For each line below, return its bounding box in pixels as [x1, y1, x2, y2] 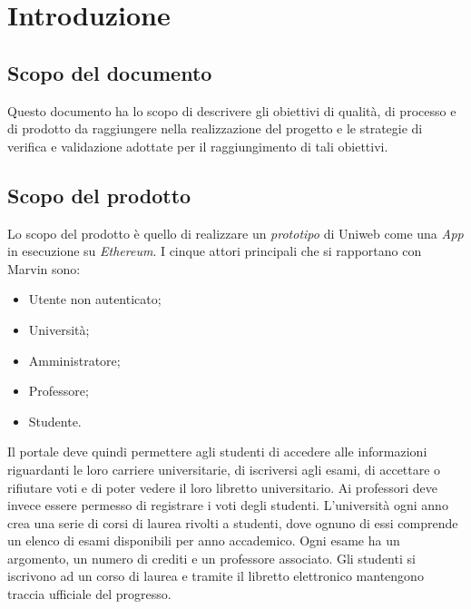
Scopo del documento [7, 58, 212, 86]
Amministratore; [28, 350, 121, 369]
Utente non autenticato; [28, 290, 162, 309]
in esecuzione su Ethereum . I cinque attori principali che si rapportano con [7, 241, 422, 260]
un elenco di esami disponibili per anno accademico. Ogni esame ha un [7, 531, 400, 550]
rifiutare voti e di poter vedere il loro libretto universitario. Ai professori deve [7, 477, 437, 496]
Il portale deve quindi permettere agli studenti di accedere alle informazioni [7, 442, 427, 461]
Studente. [28, 411, 82, 430]
